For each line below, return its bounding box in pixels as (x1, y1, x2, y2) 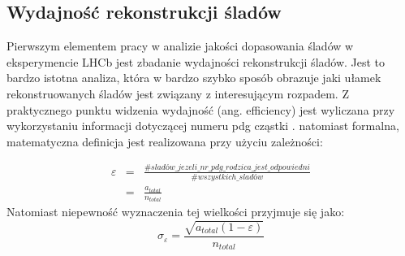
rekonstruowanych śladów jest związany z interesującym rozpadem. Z (6, 85, 349, 102)
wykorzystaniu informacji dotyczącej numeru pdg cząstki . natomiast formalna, (6, 117, 399, 134)
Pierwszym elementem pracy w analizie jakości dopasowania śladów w (6, 37, 354, 54)
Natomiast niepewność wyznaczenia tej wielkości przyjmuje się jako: (6, 203, 345, 220)
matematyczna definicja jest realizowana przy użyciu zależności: (6, 132, 323, 150)
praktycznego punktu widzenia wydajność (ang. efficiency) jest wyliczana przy (6, 101, 395, 118)
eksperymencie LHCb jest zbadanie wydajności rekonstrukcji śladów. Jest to (6, 53, 386, 70)
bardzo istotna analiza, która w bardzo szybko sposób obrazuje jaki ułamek (6, 69, 381, 86)
